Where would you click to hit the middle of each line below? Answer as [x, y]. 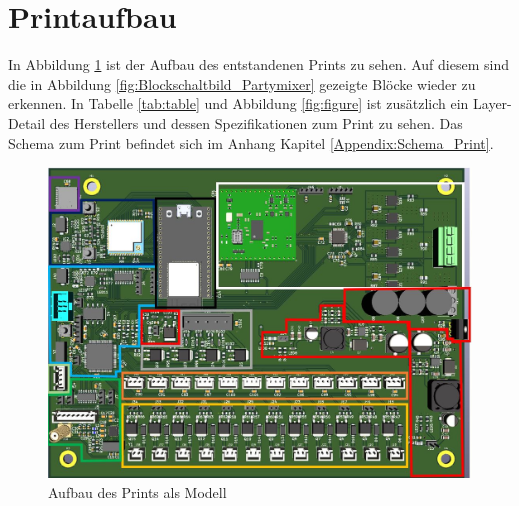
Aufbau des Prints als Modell [137, 491]
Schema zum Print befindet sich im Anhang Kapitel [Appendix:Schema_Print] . [251, 142]
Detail [27, 122]
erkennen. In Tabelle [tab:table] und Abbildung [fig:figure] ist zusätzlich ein [238, 103]
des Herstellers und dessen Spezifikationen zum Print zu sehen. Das [256, 122]
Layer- [492, 103]
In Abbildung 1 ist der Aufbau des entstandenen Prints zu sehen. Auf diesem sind [258, 64]
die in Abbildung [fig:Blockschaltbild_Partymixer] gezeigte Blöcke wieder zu [242, 83]
